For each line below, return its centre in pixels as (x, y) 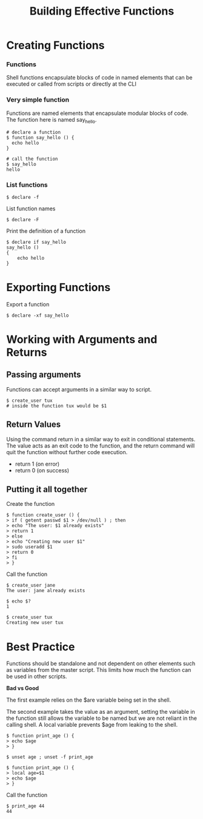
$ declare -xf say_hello (38, 315)
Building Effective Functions (102, 11)
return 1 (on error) (37, 464)
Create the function (31, 504)
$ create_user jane (31, 586)
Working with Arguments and (82, 339)
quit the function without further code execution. (67, 452)
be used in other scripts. (37, 677)
